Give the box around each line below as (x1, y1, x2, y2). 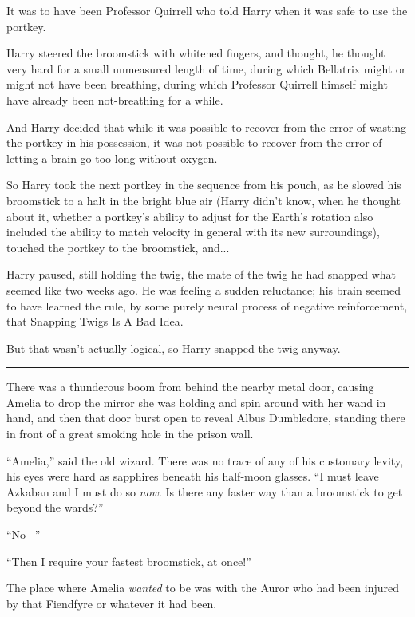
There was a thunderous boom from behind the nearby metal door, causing (6, 378, 374, 395)
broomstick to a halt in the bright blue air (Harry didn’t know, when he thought (6, 192, 401, 208)
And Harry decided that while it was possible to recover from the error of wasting (6, 118, 407, 135)
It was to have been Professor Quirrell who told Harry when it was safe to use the (6, 2, 408, 18)
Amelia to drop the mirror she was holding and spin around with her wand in (6, 394, 386, 410)
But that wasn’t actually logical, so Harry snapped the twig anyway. (6, 339, 341, 356)
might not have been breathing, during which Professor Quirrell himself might (6, 76, 388, 93)
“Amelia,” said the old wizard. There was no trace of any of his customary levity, (6, 452, 404, 469)
